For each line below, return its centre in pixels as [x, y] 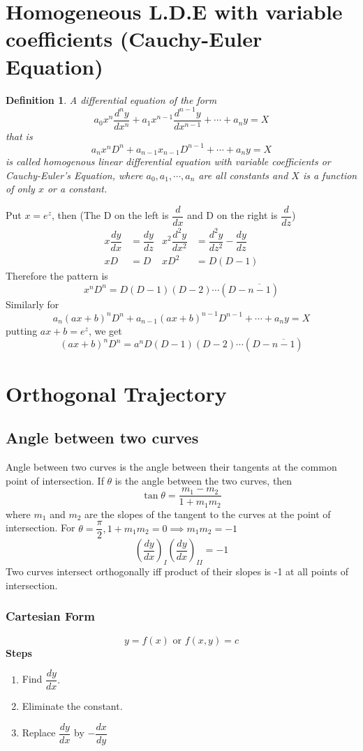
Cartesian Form [51, 616]
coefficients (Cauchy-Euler [134, 39]
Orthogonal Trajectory [116, 393]
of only [20, 189]
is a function [330, 175]
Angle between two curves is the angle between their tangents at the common [171, 467]
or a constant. [77, 189]
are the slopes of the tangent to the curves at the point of [208, 514]
